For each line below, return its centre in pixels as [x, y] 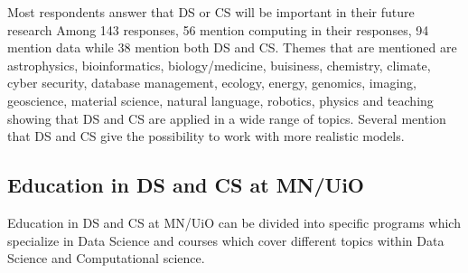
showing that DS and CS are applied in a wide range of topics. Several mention [227, 118]
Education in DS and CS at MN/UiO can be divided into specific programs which [234, 222]
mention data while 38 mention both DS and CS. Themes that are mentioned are [232, 47]
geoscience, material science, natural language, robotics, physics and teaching [220, 100]
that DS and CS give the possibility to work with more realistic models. [206, 136]
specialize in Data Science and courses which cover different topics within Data [226, 240]
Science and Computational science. [106, 258]
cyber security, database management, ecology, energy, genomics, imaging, [212, 83]
